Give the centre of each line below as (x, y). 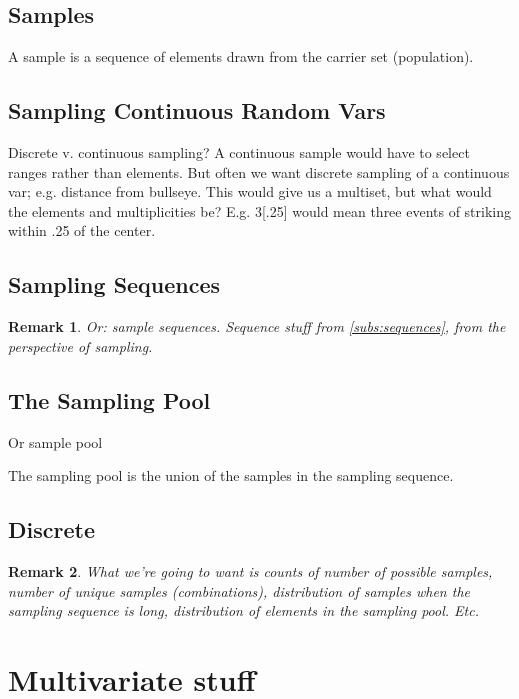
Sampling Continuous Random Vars (197, 110)
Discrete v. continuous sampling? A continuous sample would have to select (239, 152)
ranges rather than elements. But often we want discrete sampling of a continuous (259, 171)
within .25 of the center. (82, 230)
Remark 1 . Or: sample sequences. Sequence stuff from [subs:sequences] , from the (257, 326)
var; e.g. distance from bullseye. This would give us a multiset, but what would (250, 191)
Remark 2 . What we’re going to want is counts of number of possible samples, (250, 570)
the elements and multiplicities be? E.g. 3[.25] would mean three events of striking (260, 210)
